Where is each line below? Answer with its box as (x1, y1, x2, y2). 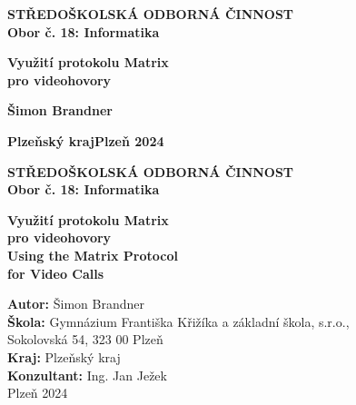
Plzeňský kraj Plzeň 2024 (7, 131, 164, 150)
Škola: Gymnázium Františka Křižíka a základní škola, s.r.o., (7, 311, 350, 331)
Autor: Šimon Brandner (7, 294, 144, 313)
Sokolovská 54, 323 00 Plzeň (7, 330, 163, 349)
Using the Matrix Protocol (7, 245, 178, 264)
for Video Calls (7, 263, 104, 282)
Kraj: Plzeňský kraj (7, 347, 121, 366)
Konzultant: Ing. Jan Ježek (7, 365, 167, 384)
